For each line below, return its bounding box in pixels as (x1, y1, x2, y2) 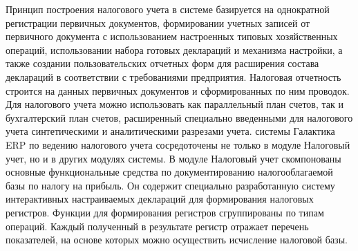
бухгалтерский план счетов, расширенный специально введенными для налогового (6, 110, 353, 124)
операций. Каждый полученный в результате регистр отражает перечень (6, 219, 309, 233)
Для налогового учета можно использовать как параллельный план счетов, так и (6, 97, 343, 111)
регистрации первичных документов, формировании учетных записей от (6, 15, 310, 30)
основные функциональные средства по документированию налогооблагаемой (6, 165, 333, 179)
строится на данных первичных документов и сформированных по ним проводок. (6, 83, 350, 97)
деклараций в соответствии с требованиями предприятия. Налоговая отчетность (6, 69, 341, 84)
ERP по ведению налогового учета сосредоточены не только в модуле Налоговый (6, 137, 350, 151)
